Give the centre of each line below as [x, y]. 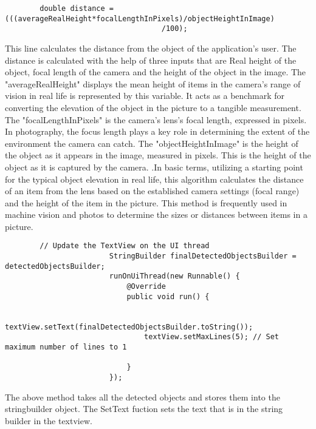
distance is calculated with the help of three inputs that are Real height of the [151, 60]
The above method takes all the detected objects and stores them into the [143, 397]
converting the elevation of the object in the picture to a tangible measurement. [153, 107]
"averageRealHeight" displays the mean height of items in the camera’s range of [153, 83]
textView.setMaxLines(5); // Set [212, 337]
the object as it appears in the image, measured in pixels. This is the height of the [158, 155]
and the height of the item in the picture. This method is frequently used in [146, 202]
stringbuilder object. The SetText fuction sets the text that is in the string [144, 409]
